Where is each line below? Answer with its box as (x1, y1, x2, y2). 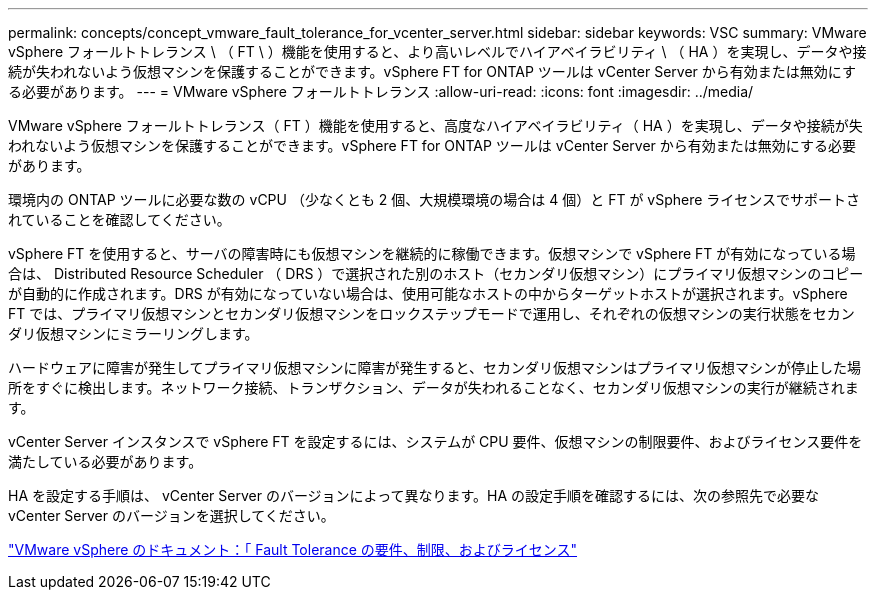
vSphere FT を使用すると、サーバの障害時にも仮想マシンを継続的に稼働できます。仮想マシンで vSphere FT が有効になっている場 (8, 245, 856, 262)
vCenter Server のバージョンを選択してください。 (8, 507, 335, 524)
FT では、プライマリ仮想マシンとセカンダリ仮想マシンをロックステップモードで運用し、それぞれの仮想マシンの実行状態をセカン (8, 305, 855, 322)
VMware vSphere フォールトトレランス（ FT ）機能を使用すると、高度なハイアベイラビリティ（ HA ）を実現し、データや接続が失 (8, 117, 863, 134)
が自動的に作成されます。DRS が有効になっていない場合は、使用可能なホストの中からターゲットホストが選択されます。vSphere (8, 285, 848, 302)
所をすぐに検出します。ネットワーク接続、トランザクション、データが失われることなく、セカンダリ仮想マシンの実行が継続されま (8, 379, 859, 396)
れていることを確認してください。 (8, 211, 231, 228)
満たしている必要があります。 (8, 453, 203, 470)
